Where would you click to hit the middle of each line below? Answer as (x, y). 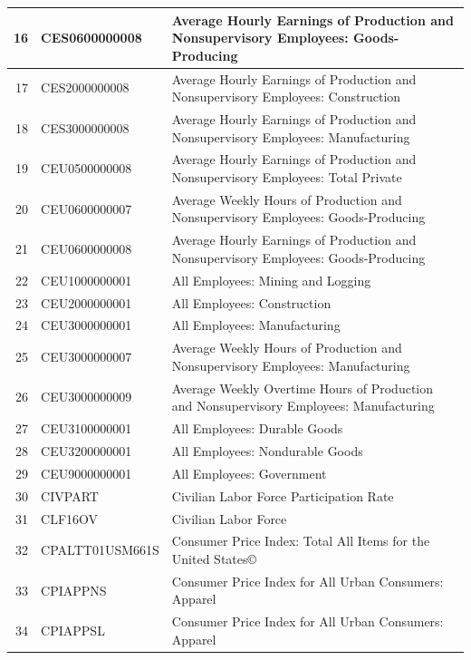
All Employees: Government (249, 473)
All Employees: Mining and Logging (271, 280)
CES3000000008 (85, 127)
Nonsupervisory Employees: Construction (286, 97)
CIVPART (70, 495)
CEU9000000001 (87, 473)
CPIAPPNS (74, 590)
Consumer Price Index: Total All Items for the (301, 541)
